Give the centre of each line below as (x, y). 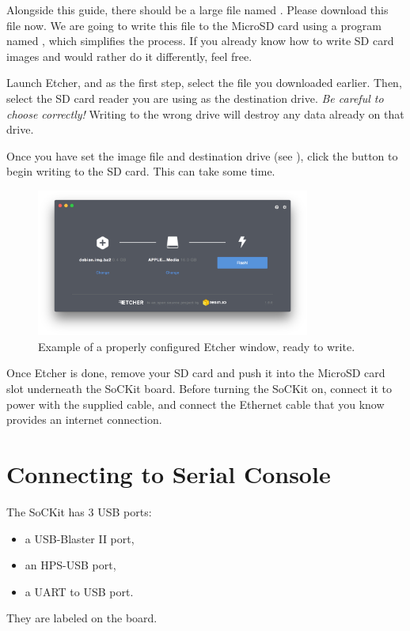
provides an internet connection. (84, 419)
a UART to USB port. (79, 591)
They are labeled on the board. (82, 618)
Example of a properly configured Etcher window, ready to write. (197, 346)
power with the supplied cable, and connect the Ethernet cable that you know (196, 404)
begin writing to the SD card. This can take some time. (141, 171)
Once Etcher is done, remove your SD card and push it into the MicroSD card (196, 373)
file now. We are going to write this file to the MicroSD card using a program (194, 25)
